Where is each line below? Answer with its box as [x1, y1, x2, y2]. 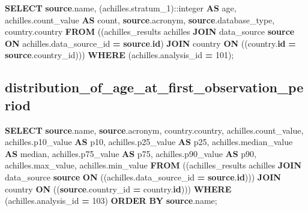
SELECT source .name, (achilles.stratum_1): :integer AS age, [5, 2, 237, 14]
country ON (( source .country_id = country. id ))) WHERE [5, 182, 232, 195]
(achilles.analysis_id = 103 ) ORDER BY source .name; [5, 194, 217, 207]
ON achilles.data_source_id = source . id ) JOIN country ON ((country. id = [5, 37, 296, 49]
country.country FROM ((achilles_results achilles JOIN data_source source [5, 25, 295, 38]
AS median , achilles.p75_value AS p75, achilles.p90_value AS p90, [5, 147, 257, 159]
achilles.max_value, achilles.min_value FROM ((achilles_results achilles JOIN [5, 159, 301, 171]
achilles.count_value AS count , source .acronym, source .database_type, [5, 13, 275, 26]
